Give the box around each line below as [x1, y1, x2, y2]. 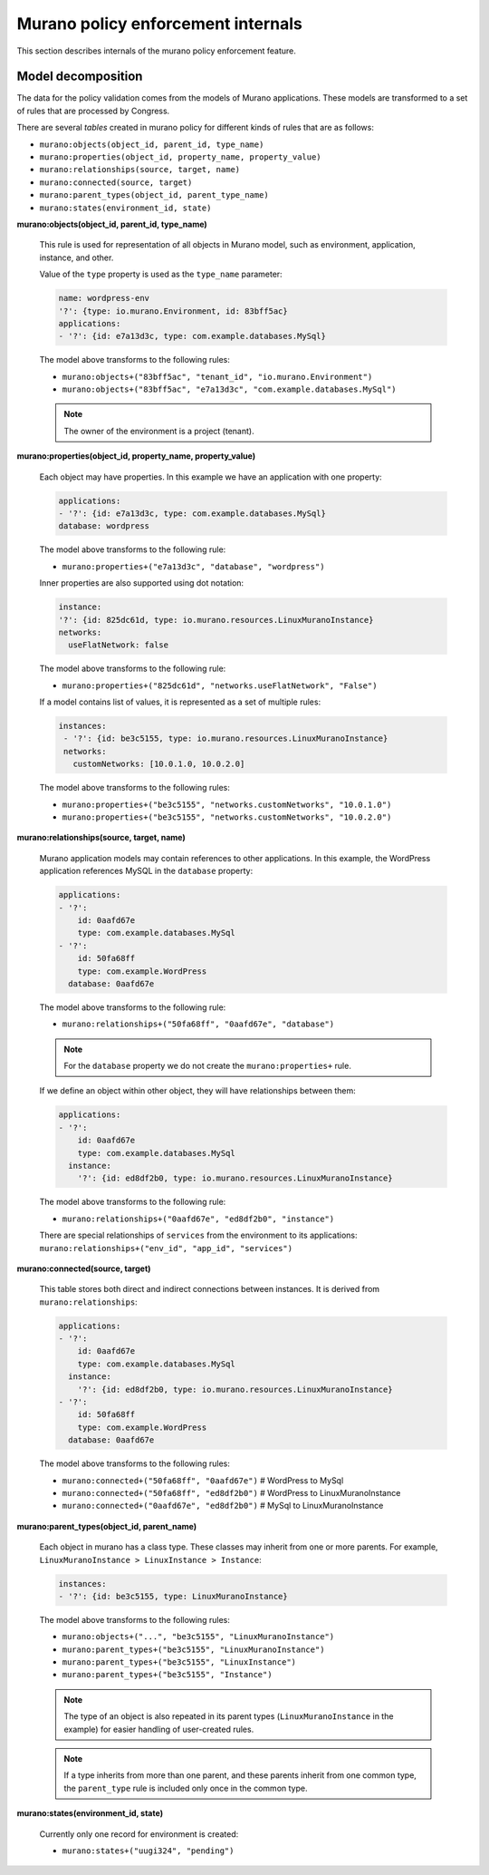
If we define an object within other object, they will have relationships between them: [39, 1085, 357, 1096]
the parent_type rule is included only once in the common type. [63, 1783, 308, 1793]
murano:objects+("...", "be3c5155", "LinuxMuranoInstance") [62, 1632, 335, 1642]
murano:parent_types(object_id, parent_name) [16, 1520, 197, 1531]
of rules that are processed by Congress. [16, 105, 170, 116]
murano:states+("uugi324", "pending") [62, 1845, 235, 1856]
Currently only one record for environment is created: [39, 1828, 239, 1840]
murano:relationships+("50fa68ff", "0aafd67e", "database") [62, 1019, 335, 1029]
